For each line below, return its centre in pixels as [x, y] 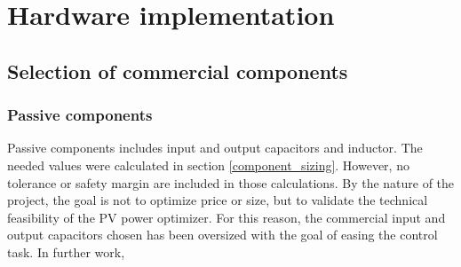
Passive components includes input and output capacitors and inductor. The [215, 148]
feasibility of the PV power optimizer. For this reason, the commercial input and [227, 217]
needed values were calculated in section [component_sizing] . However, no [208, 165]
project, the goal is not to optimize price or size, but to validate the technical [218, 200]
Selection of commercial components [178, 71]
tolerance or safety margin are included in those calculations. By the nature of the [231, 182]
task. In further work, [66, 251]
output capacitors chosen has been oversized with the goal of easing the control [223, 235]
